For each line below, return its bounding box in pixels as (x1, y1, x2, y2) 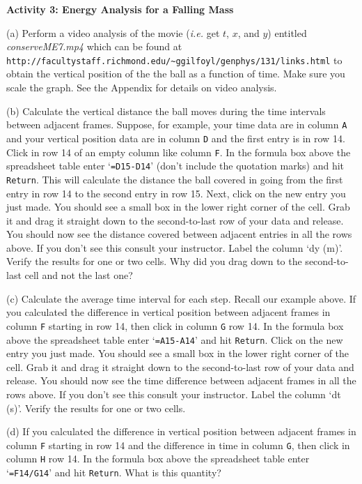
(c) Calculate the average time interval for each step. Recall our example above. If (6, 291, 356, 305)
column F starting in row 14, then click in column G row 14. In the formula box (6, 318, 344, 333)
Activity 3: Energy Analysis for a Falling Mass (6, 2, 234, 16)
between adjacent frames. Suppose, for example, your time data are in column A (6, 117, 347, 132)
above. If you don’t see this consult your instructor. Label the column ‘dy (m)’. (6, 240, 343, 255)
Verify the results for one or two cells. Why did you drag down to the (6, 254, 302, 269)
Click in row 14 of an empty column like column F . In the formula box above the (6, 144, 351, 159)
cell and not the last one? (24, 268, 133, 282)
